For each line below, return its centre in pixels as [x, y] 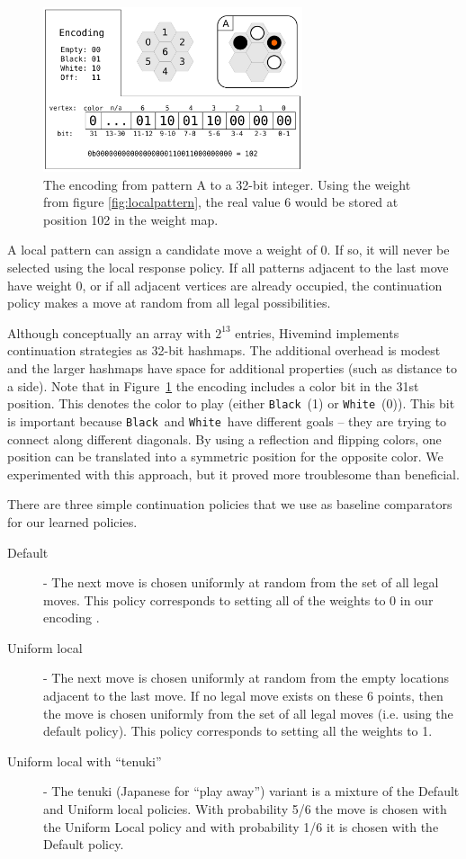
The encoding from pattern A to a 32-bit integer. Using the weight [227, 184]
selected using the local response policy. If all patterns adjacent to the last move [228, 268]
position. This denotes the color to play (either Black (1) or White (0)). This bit [231, 403]
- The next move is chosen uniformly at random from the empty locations [246, 678]
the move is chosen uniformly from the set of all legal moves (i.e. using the [248, 713]
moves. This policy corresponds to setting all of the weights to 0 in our [238, 600]
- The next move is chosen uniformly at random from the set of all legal [241, 582]
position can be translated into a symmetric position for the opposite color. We [225, 456]
